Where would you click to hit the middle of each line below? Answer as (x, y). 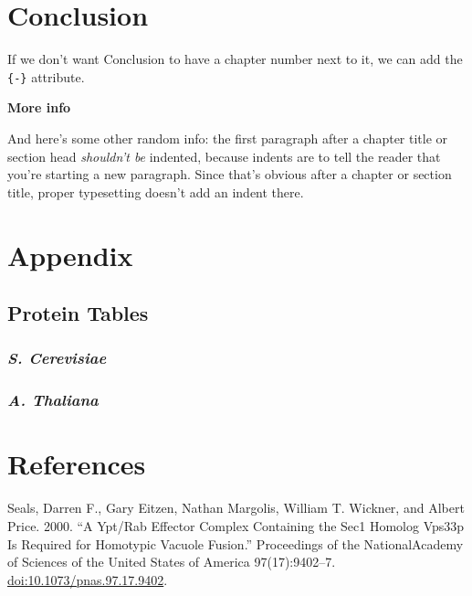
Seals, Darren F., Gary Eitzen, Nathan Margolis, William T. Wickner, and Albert (236, 508)
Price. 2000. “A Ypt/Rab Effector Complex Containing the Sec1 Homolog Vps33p (236, 525)
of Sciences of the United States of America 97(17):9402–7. (172, 562)
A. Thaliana (53, 400)
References (77, 464)
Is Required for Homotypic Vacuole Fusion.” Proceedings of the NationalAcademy (236, 543)
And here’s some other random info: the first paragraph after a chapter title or (228, 138)
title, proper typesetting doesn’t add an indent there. (156, 192)
